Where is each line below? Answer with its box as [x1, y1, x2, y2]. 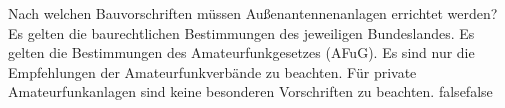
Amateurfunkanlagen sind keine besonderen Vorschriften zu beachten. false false [8, 81, 493, 102]
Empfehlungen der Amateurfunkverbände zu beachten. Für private [8, 61, 417, 82]
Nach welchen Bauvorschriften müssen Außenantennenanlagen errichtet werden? [8, 3, 498, 23]
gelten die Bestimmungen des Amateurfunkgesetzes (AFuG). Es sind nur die [8, 42, 475, 63]
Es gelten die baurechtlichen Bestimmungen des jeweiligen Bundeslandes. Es [8, 22, 475, 43]
